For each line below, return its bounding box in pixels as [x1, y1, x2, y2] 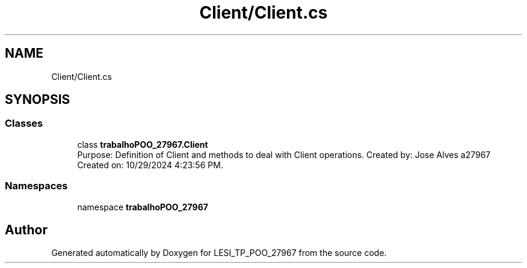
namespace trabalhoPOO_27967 [77, 201, 208, 212]
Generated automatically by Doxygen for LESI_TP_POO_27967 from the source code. [51, 248, 387, 258]
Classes [5, 117, 43, 130]
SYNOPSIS [5, 92, 70, 108]
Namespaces [5, 180, 68, 192]
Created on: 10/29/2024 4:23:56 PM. [77, 159, 223, 170]
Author [5, 222, 48, 237]
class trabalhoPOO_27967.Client [77, 139, 208, 150]
